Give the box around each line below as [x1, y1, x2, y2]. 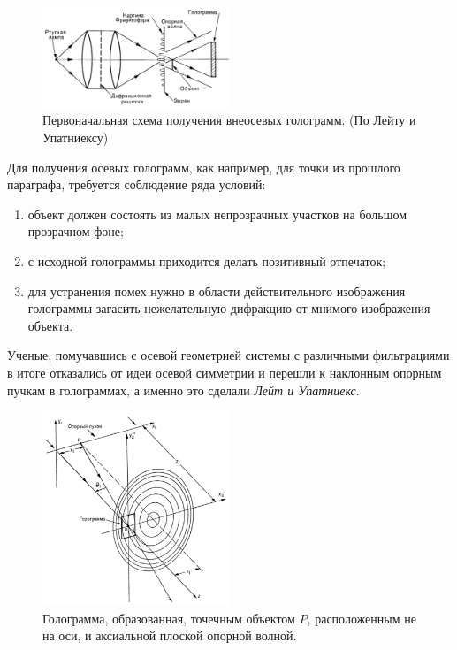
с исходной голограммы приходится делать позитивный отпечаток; [27, 252, 386, 271]
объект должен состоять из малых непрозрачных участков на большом [27, 204, 407, 223]
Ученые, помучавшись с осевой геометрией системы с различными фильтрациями [7, 346, 450, 364]
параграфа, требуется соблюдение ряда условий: [7, 175, 266, 194]
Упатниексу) [42, 128, 109, 147]
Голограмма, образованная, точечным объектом [42, 608, 295, 627]
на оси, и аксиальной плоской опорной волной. [42, 626, 297, 645]
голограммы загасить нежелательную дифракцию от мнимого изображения [27, 299, 430, 317]
